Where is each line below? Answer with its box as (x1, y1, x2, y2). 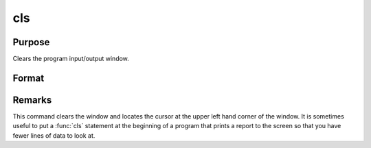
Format (12, 72, 45, 84)
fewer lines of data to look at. (12, 131, 95, 140)
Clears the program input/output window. (12, 55, 130, 63)
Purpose (12, 36, 50, 48)
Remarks (12, 94, 52, 106)
